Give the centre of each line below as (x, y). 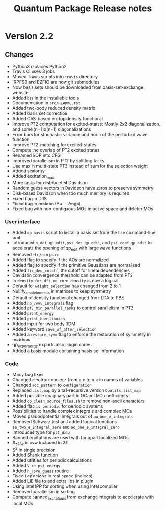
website (20, 92)
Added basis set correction (40, 113)
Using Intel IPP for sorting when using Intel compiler (65, 486)
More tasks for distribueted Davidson (50, 182)
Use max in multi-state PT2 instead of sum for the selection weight (80, 166)
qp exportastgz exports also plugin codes (52, 345)
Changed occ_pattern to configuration (52, 385)
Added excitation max (33, 177)
